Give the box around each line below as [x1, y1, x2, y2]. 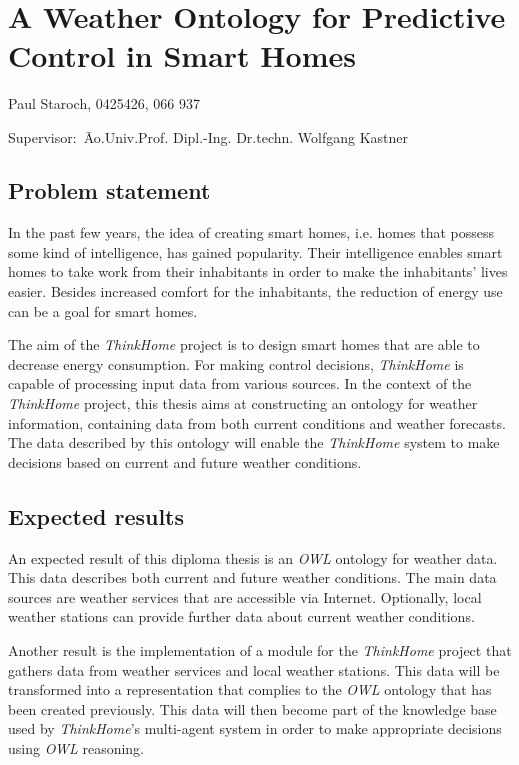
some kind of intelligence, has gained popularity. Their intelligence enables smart [8, 241, 503, 262]
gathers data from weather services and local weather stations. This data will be [8, 659, 500, 680]
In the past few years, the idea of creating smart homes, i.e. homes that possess [8, 222, 495, 243]
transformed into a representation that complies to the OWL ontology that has [8, 679, 492, 700]
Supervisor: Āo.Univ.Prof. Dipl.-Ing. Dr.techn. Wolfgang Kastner [8, 126, 409, 147]
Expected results [8, 500, 185, 531]
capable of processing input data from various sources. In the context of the [8, 373, 472, 394]
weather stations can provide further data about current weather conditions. [8, 606, 475, 627]
